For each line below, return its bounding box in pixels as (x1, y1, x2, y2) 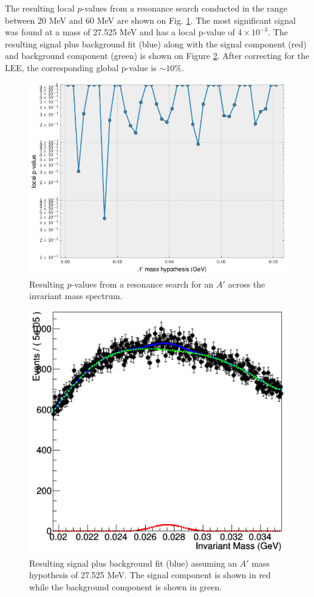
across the (228, 277, 265, 290)
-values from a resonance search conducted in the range (81, 2, 287, 14)
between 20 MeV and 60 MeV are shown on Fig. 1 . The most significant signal (5, 13, 296, 26)
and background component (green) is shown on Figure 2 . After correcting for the (5, 49, 310, 62)
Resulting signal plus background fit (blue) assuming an (29, 556, 237, 569)
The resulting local (5, 2, 75, 14)
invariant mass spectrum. (29, 289, 123, 302)
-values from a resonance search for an (71, 277, 214, 290)
